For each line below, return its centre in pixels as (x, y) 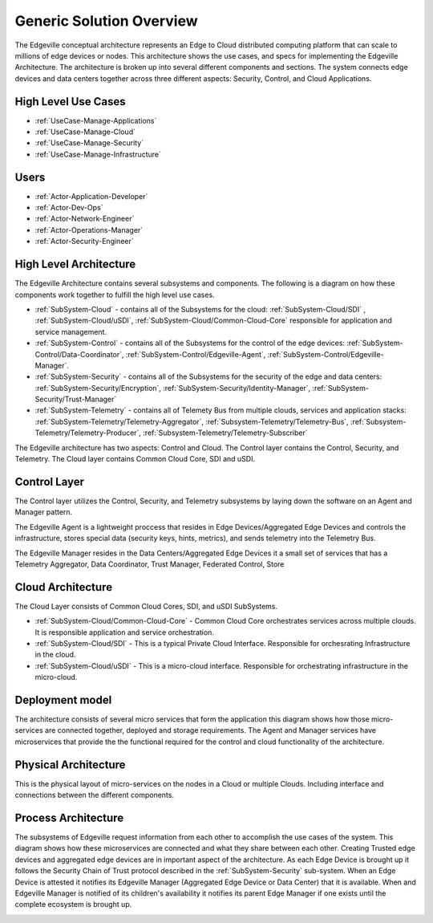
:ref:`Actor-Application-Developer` (91, 196)
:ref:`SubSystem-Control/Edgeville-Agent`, (196, 354)
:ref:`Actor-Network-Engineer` (85, 219)
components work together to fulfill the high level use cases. (115, 295)
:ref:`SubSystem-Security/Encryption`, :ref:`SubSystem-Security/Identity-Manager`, (173, 388)
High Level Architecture (75, 264)
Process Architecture (69, 817)
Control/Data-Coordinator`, (79, 354)
